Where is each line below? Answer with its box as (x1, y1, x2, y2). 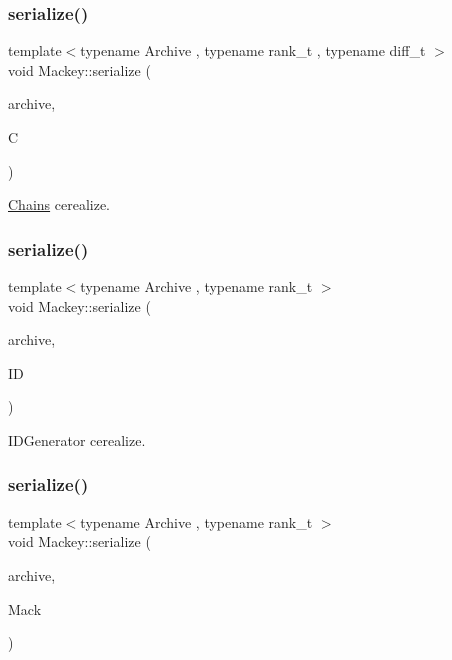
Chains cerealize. (8, 194, 110, 215)
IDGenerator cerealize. (8, 429, 146, 450)
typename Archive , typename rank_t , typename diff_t (80, 40, 426, 61)
